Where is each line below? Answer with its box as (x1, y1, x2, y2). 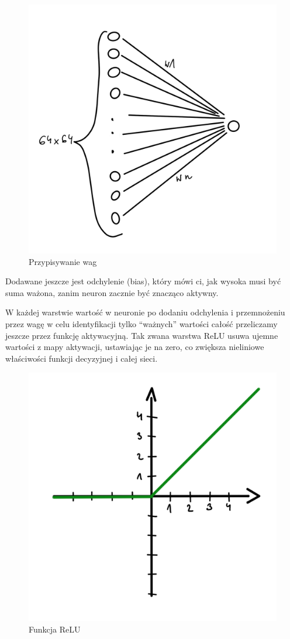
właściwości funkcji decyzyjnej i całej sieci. (5, 352, 158, 364)
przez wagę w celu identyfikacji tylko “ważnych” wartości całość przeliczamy (5, 317, 278, 329)
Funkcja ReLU (29, 623, 81, 635)
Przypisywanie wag (29, 255, 97, 267)
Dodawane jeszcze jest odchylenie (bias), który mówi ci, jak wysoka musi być (5, 275, 281, 287)
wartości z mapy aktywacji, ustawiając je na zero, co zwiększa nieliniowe (5, 341, 264, 353)
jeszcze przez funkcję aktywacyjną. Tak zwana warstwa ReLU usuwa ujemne (5, 329, 278, 341)
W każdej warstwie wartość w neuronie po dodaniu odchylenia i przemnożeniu (5, 306, 285, 318)
